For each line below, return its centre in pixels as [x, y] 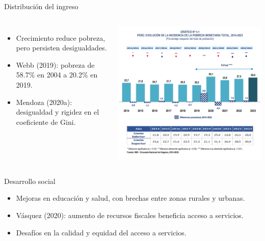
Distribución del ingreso [41, 6]
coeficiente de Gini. [46, 122]
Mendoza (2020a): [44, 102]
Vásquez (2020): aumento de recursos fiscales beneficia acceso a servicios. [130, 215]
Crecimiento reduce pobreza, [61, 37]
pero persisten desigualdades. [61, 48]
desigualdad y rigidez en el [58, 112]
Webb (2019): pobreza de [55, 64]
